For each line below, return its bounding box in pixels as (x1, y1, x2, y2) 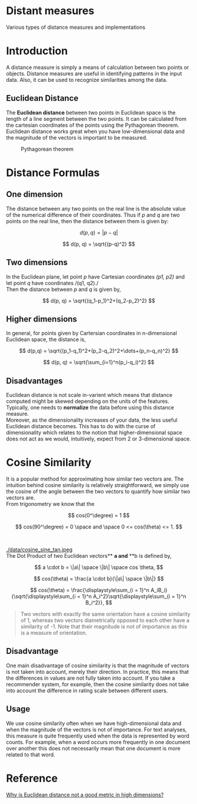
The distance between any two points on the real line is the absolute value (6, 205, 186, 212)
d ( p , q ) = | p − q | (79, 229, 118, 236)
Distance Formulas (6, 166, 100, 179)
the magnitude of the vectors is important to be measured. (6, 134, 148, 141)
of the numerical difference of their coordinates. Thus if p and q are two (6, 211, 181, 219)
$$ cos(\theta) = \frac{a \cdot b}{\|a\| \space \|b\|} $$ (33, 575, 165, 583)
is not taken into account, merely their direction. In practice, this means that (6, 668, 189, 675)
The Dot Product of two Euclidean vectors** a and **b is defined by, (6, 552, 172, 560)
